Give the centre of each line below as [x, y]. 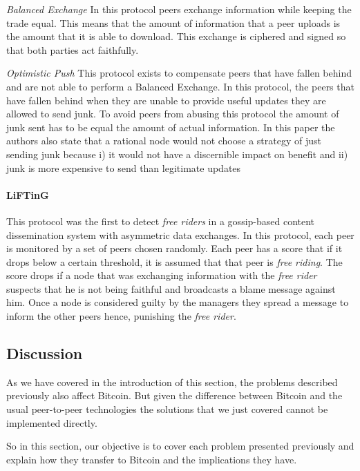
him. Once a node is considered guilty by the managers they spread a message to [178, 302]
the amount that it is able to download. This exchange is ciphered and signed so [176, 36]
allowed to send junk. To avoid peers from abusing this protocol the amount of [173, 114]
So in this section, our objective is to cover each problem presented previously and [180, 446]
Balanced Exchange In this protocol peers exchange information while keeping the [179, 9]
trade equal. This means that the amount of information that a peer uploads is [173, 22]
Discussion [45, 353]
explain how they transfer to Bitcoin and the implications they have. [152, 459]
